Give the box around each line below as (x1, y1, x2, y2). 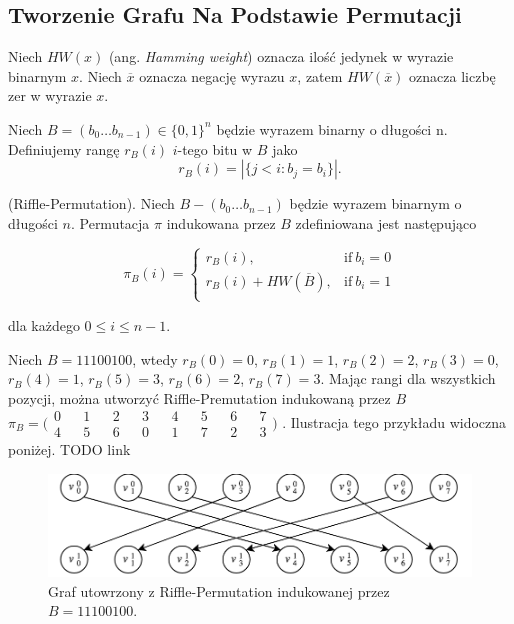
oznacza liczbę (409, 65, 496, 86)
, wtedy (132, 348, 178, 369)
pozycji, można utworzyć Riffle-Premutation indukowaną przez (8, 387, 391, 408)
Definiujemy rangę (8, 138, 120, 159)
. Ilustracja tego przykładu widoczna (282, 411, 507, 432)
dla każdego (8, 314, 80, 335)
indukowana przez (166, 212, 276, 233)
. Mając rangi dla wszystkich (320, 368, 496, 389)
